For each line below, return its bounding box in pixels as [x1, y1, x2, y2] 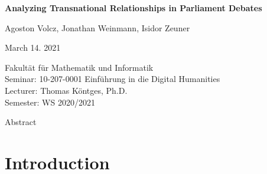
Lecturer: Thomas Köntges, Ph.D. [5, 84, 128, 96]
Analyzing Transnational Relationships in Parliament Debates [5, 2, 262, 14]
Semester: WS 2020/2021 [5, 96, 95, 108]
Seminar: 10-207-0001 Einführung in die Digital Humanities [5, 73, 220, 85]
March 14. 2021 [5, 41, 61, 54]
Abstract [5, 116, 37, 128]
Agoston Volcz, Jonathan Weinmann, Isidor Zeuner [5, 21, 190, 34]
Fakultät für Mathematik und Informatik [5, 61, 154, 73]
